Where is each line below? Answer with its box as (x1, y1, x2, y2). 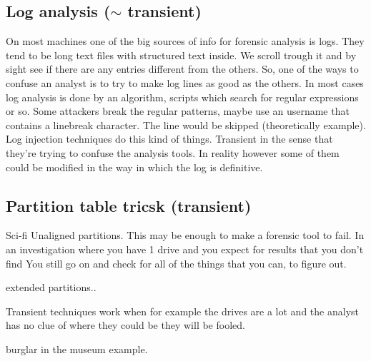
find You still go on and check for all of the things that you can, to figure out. (6, 255, 347, 270)
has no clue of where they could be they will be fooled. (6, 317, 245, 332)
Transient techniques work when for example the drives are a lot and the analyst (6, 303, 359, 318)
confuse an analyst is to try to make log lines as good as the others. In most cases (6, 75, 364, 90)
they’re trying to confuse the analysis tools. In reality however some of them (6, 145, 340, 160)
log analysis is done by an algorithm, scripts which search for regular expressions (6, 89, 359, 104)
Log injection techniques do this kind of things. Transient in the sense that (6, 131, 333, 146)
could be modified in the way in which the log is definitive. (6, 159, 263, 174)
